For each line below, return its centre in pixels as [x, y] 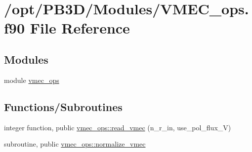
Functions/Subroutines [63, 106]
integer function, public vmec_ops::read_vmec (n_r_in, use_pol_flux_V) [118, 127]
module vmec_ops [32, 80]
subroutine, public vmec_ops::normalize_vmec [75, 144]
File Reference [80, 28]
